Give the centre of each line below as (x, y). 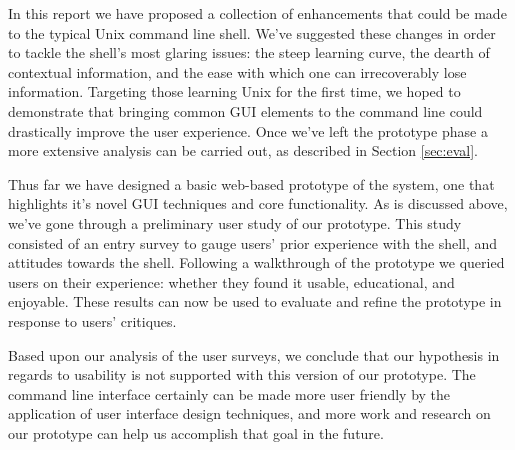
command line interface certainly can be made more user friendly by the (229, 393)
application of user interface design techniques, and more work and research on (249, 413)
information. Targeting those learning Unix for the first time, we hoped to (234, 91)
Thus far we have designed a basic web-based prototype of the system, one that (251, 183)
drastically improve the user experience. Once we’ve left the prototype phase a (248, 130)
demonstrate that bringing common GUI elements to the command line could (245, 110)
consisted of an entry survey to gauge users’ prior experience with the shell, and (253, 242)
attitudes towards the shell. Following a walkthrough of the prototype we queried (256, 262)
